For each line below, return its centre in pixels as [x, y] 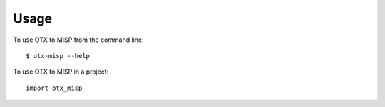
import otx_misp [54, 88]
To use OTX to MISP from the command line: [78, 40]
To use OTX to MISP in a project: [61, 72]
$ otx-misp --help [58, 56]
